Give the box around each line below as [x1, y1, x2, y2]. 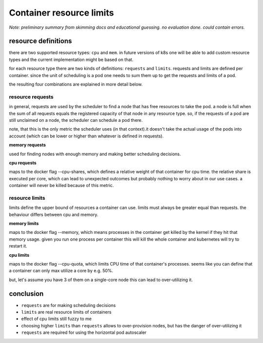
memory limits [9, 220, 39, 226]
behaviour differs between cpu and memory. [9, 211, 98, 217]
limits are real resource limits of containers [21, 309, 112, 315]
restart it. [9, 243, 28, 249]
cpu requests [9, 160, 37, 166]
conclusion [9, 289, 44, 298]
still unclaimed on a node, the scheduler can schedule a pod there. [9, 117, 143, 123]
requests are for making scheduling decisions [21, 302, 116, 308]
